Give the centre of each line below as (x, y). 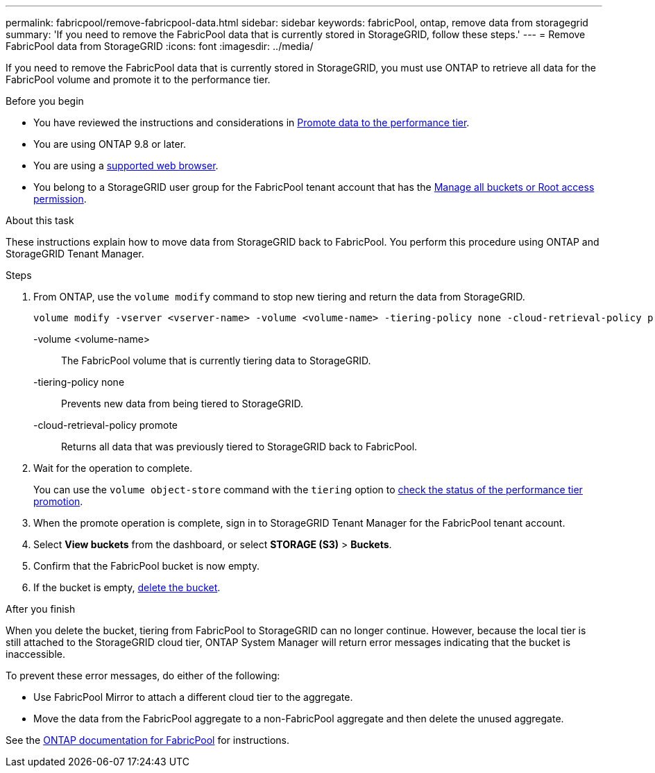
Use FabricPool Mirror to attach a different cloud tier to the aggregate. (193, 697)
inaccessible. (36, 654)
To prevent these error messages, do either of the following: (143, 676)
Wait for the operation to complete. (113, 468)
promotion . (58, 501)
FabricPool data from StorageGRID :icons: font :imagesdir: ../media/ (160, 46)
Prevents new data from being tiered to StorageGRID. (182, 404)
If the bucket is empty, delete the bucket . (127, 587)
